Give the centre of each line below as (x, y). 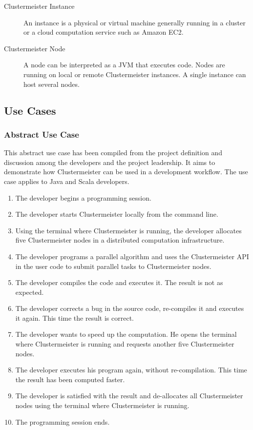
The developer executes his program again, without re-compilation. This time (131, 370)
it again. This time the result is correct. (75, 317)
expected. (30, 292)
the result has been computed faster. (70, 379)
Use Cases (30, 110)
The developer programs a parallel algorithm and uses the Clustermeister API (132, 256)
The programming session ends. (63, 421)
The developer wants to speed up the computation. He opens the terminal (126, 334)
